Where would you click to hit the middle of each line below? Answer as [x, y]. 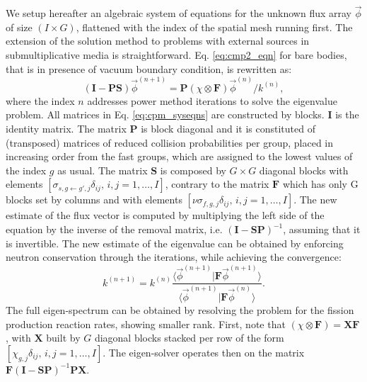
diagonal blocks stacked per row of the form [189, 338]
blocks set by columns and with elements [94, 200]
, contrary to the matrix [217, 184]
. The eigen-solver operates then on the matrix [204, 352]
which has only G [320, 184]
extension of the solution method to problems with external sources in [158, 41]
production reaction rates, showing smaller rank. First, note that [146, 324]
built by [63, 338]
